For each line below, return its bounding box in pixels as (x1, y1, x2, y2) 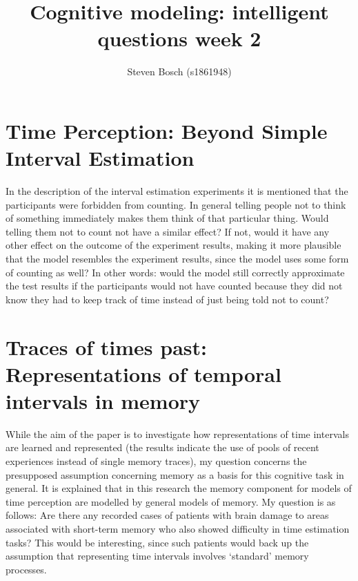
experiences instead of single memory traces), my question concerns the (6, 454, 307, 468)
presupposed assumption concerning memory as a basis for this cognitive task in (6, 467, 344, 482)
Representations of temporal (6, 359, 281, 388)
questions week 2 (97, 24, 261, 53)
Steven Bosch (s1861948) (127, 64, 232, 79)
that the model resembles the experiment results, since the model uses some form (6, 251, 349, 265)
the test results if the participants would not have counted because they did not (6, 278, 343, 293)
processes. (6, 562, 47, 576)
